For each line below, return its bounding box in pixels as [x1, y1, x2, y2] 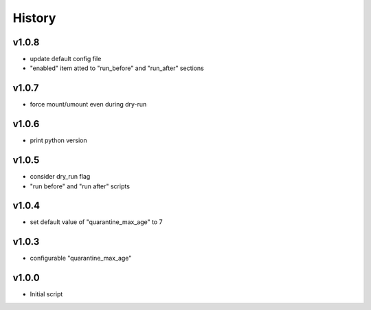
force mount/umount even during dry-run [30, 100, 147, 109]
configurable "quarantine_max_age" [30, 254, 132, 263]
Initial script [30, 290, 63, 298]
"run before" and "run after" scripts [30, 182, 131, 190]
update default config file [30, 55, 102, 63]
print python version [30, 136, 87, 144]
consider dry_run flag [30, 173, 91, 181]
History [12, 10, 56, 25]
